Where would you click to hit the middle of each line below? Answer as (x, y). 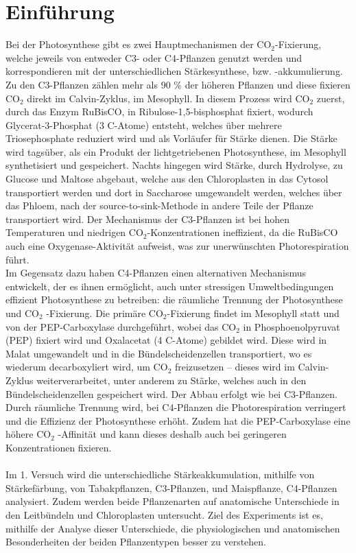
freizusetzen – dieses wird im (235, 367)
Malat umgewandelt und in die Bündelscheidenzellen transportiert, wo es (159, 353)
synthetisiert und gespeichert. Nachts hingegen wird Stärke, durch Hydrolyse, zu (174, 165)
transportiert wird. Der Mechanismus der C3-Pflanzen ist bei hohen (147, 219)
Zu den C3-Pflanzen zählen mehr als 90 (88, 84)
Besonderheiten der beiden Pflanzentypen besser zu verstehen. (136, 542)
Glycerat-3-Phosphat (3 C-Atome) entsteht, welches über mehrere (144, 125)
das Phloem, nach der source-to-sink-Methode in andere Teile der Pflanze (159, 205)
